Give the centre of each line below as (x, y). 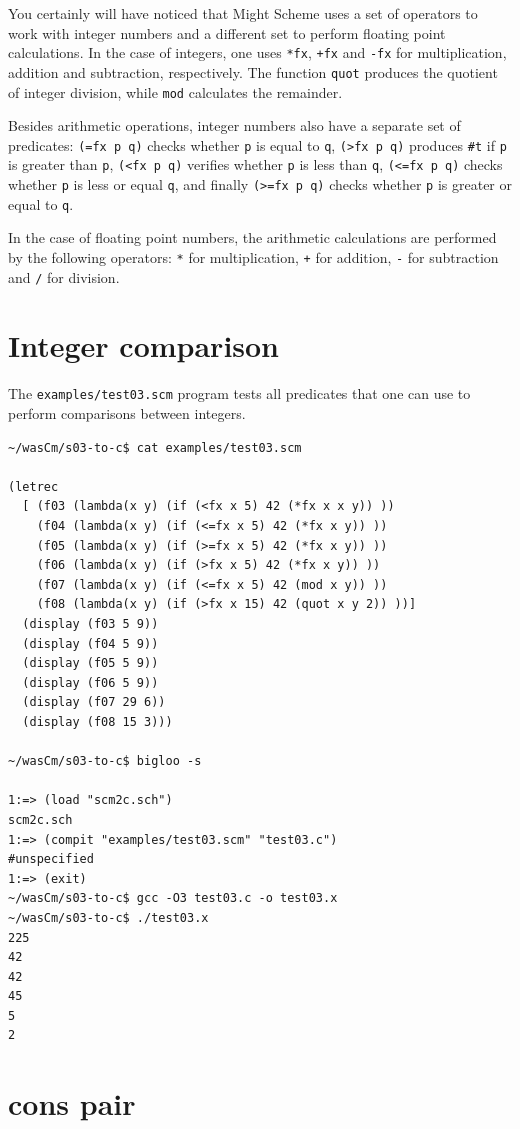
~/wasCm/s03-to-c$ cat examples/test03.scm (155, 447)
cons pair (72, 1103)
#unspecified (51, 859)
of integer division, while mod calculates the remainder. (175, 91)
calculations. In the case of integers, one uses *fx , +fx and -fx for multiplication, (257, 52)
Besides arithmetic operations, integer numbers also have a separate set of (234, 125)
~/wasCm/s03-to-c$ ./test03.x (108, 917)
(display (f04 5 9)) (90, 643)
